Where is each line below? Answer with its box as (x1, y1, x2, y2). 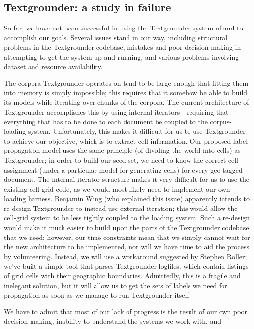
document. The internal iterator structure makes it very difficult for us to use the (4, 174, 249, 184)
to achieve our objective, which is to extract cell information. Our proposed (4, 135, 231, 146)
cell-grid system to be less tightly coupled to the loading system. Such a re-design (4, 212, 250, 223)
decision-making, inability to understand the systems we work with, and (4, 316, 222, 326)
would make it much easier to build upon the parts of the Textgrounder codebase (4, 222, 249, 233)
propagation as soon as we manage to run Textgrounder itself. (4, 290, 191, 300)
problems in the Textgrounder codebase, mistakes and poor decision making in (4, 42, 241, 52)
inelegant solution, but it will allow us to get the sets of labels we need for (4, 280, 227, 290)
